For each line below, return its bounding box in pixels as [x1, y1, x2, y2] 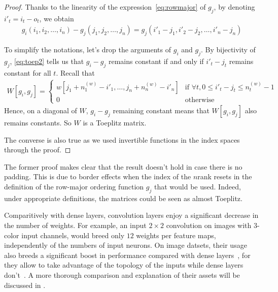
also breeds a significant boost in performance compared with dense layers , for [4, 249, 251, 260]
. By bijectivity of [200, 44, 256, 55]
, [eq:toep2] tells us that [10, 56, 84, 67]
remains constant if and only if [108, 56, 204, 67]
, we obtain [39, 13, 74, 23]
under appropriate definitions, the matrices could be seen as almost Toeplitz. [4, 192, 242, 203]
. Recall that [56, 67, 95, 78]
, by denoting [214, 2, 255, 12]
